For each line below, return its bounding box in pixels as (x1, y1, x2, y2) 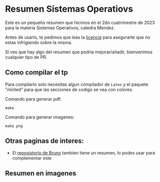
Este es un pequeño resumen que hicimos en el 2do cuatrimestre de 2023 (5, 20, 155, 25)
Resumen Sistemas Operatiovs (5, 3, 133, 15)
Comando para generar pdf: (5, 96, 62, 102)
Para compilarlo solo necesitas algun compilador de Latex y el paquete (5, 81, 148, 87)
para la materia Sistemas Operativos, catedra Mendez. (5, 24, 115, 30)
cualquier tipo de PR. (5, 54, 48, 60)
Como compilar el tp (5, 68, 68, 77)
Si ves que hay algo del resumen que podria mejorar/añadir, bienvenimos (5, 49, 153, 55)
